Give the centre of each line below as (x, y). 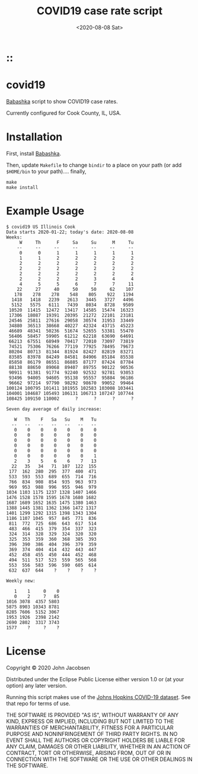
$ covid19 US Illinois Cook (41, 227)
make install (22, 187)
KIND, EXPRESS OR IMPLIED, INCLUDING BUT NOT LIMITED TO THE (90, 721)
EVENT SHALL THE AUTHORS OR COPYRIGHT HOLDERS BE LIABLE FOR (95, 740)
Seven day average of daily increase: (54, 409)
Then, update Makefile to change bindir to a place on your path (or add (94, 165)
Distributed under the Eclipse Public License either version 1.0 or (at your (95, 679)
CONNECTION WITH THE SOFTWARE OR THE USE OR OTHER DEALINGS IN (99, 759)
